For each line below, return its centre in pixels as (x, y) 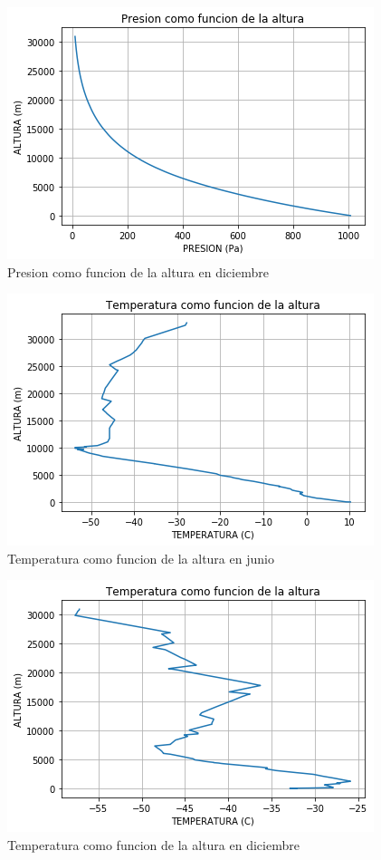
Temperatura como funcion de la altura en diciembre (153, 844)
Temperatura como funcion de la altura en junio (141, 558)
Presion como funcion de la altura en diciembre (138, 271)
